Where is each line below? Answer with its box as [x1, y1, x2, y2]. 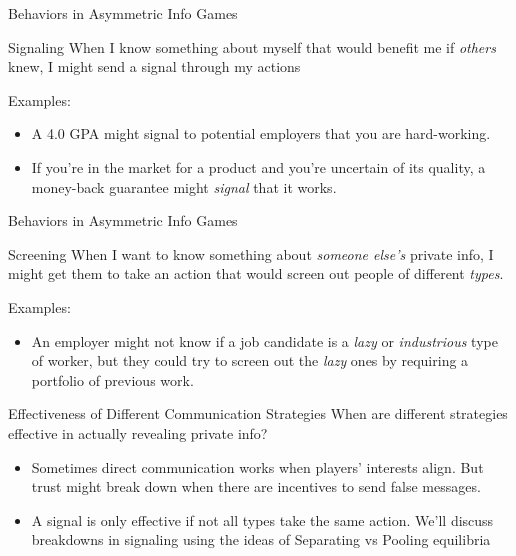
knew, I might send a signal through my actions [8, 56, 301, 77]
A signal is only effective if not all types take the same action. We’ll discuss [31, 509, 494, 530]
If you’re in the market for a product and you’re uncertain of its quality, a [31, 156, 486, 177]
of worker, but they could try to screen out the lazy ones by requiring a [31, 350, 469, 371]
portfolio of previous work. [31, 369, 194, 390]
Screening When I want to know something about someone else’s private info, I [8, 243, 494, 264]
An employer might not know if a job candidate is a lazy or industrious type [31, 330, 498, 351]
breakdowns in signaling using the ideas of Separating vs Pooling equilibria [31, 529, 491, 550]
